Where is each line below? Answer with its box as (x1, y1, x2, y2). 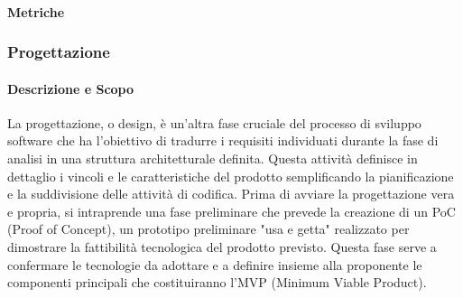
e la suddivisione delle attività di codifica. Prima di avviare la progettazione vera (7, 184, 455, 203)
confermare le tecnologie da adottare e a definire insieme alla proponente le (7, 255, 422, 274)
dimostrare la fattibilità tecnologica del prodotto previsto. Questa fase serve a (7, 237, 437, 256)
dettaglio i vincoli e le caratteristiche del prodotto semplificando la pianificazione (7, 166, 454, 185)
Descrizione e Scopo (7, 79, 134, 98)
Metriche (7, 2, 65, 21)
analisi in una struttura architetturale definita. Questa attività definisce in (7, 149, 418, 168)
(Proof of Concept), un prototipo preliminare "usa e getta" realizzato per (7, 219, 410, 238)
